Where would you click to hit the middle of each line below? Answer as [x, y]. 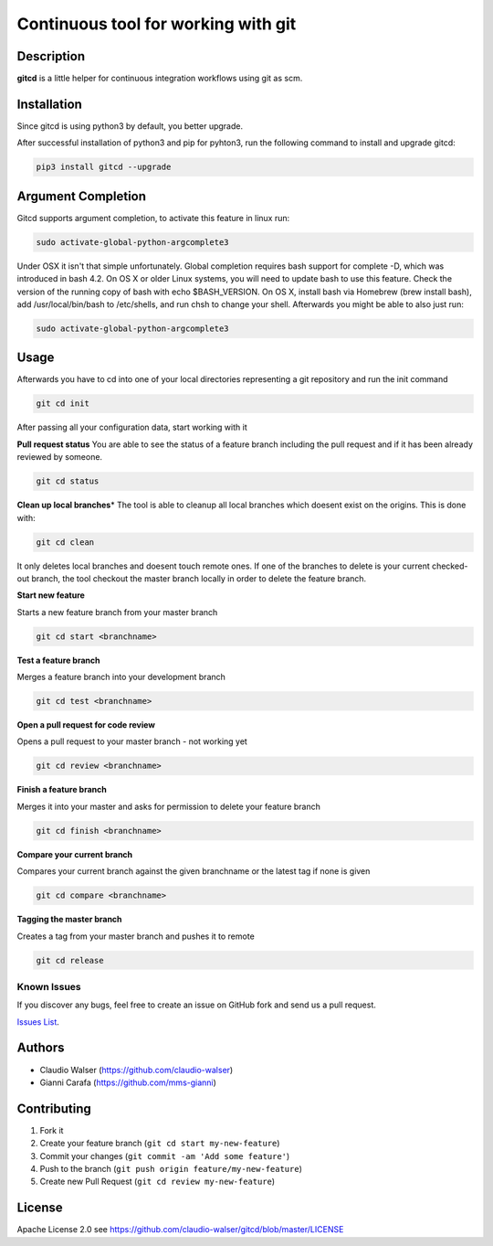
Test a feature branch [58, 660]
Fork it [52, 1130]
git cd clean [65, 542]
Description [51, 56]
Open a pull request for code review [86, 725]
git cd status [68, 481]
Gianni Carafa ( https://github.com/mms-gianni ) [128, 1082]
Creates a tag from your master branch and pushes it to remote [136, 936]
